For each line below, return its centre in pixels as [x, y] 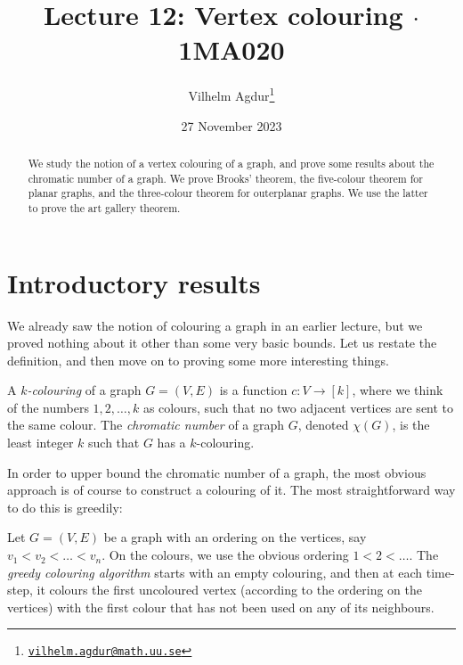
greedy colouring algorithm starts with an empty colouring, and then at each [215, 572]
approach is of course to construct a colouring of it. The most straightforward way [231, 490]
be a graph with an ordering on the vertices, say [235, 537]
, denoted [323, 425]
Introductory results [134, 282]
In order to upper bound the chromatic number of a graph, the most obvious [217, 472]
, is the [411, 425]
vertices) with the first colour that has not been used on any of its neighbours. [221, 607]
